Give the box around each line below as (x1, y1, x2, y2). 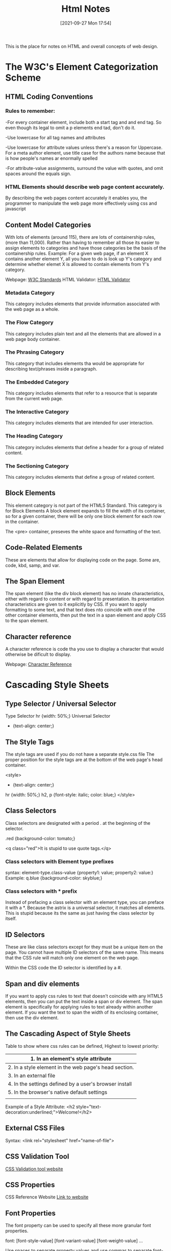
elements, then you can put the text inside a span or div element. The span (5, 998, 162, 1004)
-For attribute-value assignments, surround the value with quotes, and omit (5, 165, 163, 171)
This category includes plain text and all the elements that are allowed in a (5, 330, 161, 337)
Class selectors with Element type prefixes (5, 858, 114, 865)
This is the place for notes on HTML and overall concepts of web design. (5, 43, 158, 49)
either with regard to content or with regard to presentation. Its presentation (5, 596, 164, 602)
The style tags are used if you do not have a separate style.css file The (5, 751, 155, 757)
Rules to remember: (5, 108, 55, 115)
